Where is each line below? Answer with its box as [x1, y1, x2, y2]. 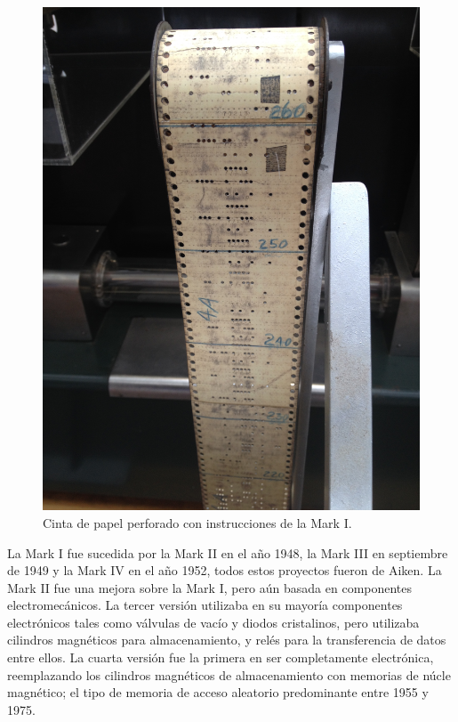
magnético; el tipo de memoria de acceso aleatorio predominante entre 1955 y [7, 683, 429, 702]
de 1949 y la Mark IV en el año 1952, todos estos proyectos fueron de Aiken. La [7, 561, 442, 580]
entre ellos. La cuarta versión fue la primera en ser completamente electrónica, [7, 648, 434, 667]
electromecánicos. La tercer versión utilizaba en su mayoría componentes [7, 596, 403, 614]
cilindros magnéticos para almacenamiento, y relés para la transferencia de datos [7, 630, 446, 649]
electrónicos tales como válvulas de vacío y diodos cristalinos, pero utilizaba [7, 612, 420, 631]
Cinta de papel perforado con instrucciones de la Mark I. [43, 513, 352, 531]
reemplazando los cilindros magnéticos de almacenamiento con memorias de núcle [7, 665, 451, 684]
